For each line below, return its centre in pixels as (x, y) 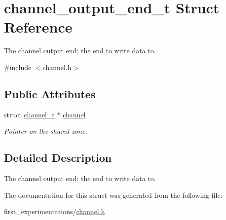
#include (18, 67)
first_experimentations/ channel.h (55, 211)
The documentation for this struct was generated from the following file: (113, 195)
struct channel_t (29, 114)
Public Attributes (50, 93)
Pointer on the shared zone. (46, 131)
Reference (38, 27)
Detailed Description (58, 158)
